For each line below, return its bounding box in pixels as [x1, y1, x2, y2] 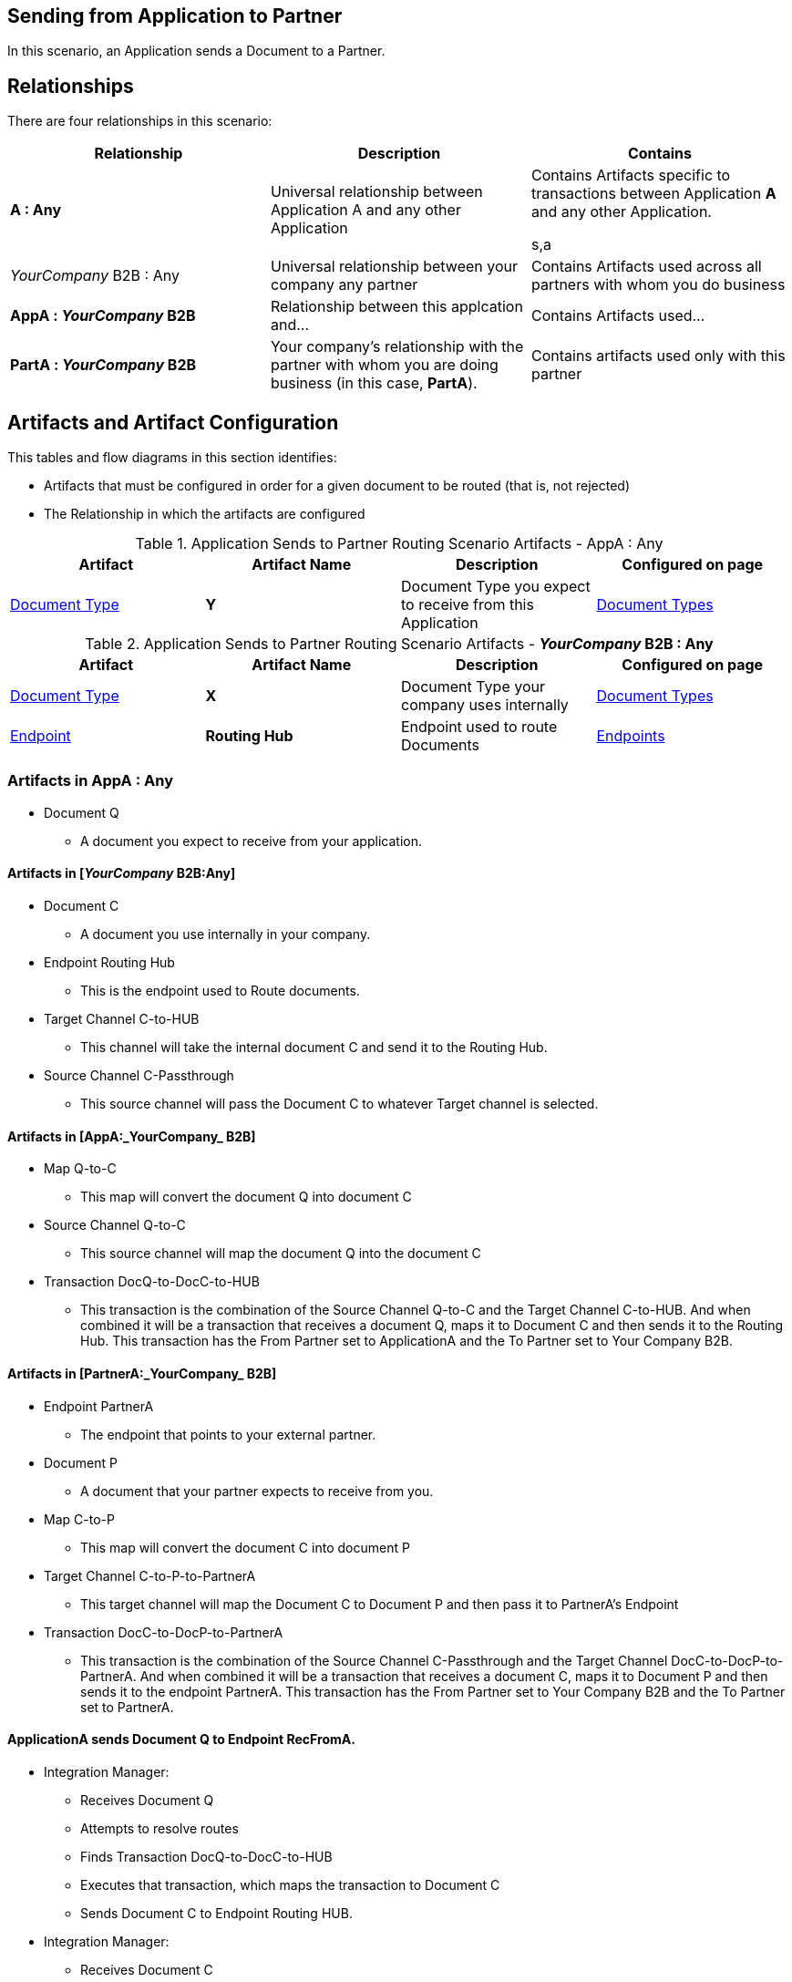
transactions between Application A [530, 184, 777, 203]
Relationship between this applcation [270, 297, 523, 316]
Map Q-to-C [44, 1161, 117, 1177]
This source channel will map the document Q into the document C [80, 1245, 481, 1262]
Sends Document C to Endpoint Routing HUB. [80, 1905, 353, 1921]
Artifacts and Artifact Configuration [7, 410, 339, 434]
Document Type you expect [401, 577, 591, 596]
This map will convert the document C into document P [80, 1539, 410, 1555]
